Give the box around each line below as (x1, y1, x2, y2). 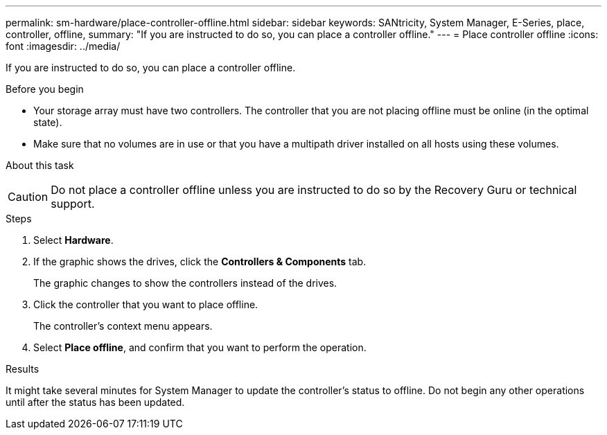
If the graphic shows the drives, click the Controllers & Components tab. (33, 256, 367, 267)
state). (33, 116, 62, 128)
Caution (8, 190, 49, 204)
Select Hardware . (33, 234, 114, 246)
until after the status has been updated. (6, 396, 185, 408)
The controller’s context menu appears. (33, 320, 213, 332)
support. (51, 197, 95, 211)
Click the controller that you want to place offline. (33, 299, 258, 310)
